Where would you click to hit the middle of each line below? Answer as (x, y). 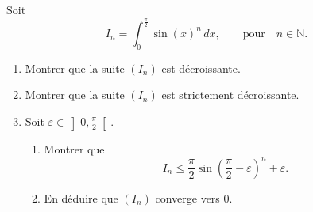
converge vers (187, 197)
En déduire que (81, 197)
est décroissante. (201, 68)
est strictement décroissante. (230, 95)
